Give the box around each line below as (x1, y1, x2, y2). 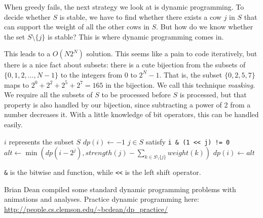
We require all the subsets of (4, 89, 93, 100)
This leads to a (4, 48, 51, 59)
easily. (4, 119, 23, 129)
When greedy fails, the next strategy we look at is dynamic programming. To (4, 2, 244, 12)
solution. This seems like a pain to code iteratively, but (86, 48, 257, 59)
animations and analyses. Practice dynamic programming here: (4, 194, 199, 204)
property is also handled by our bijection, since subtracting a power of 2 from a (4, 99, 251, 110)
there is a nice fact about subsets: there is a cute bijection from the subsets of (4, 59, 246, 70)
